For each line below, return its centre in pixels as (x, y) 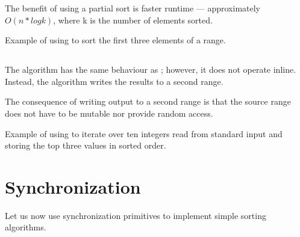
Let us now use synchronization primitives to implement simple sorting (136, 215)
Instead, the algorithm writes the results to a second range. (114, 81)
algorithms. (26, 227)
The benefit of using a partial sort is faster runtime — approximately (133, 8)
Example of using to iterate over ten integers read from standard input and (144, 133)
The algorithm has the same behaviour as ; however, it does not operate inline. (151, 69)
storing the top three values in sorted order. (86, 145)
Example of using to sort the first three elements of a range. (115, 40)
